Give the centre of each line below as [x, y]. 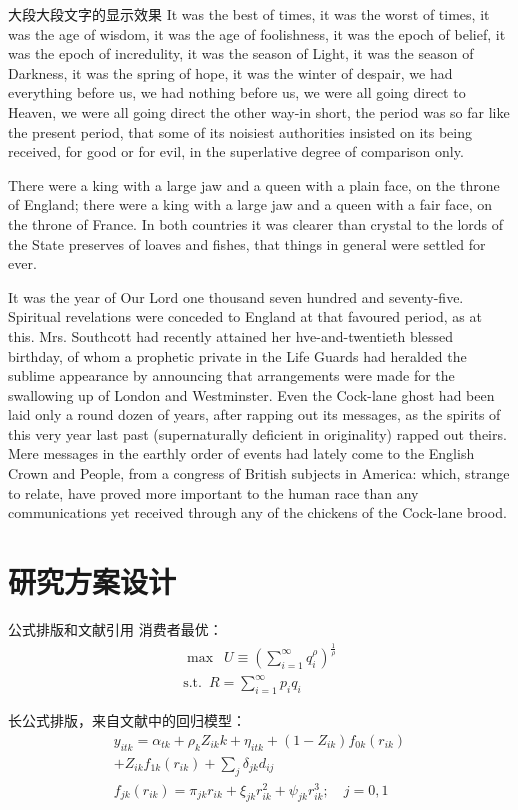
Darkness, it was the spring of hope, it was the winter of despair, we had [230, 72]
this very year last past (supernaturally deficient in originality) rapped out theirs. [257, 433]
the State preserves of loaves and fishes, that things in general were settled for [247, 243]
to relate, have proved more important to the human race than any [213, 492]
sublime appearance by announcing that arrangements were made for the [231, 375]
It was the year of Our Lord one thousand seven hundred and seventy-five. [236, 296]
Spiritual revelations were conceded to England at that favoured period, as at [245, 316]
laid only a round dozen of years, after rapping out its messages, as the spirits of [254, 414]
